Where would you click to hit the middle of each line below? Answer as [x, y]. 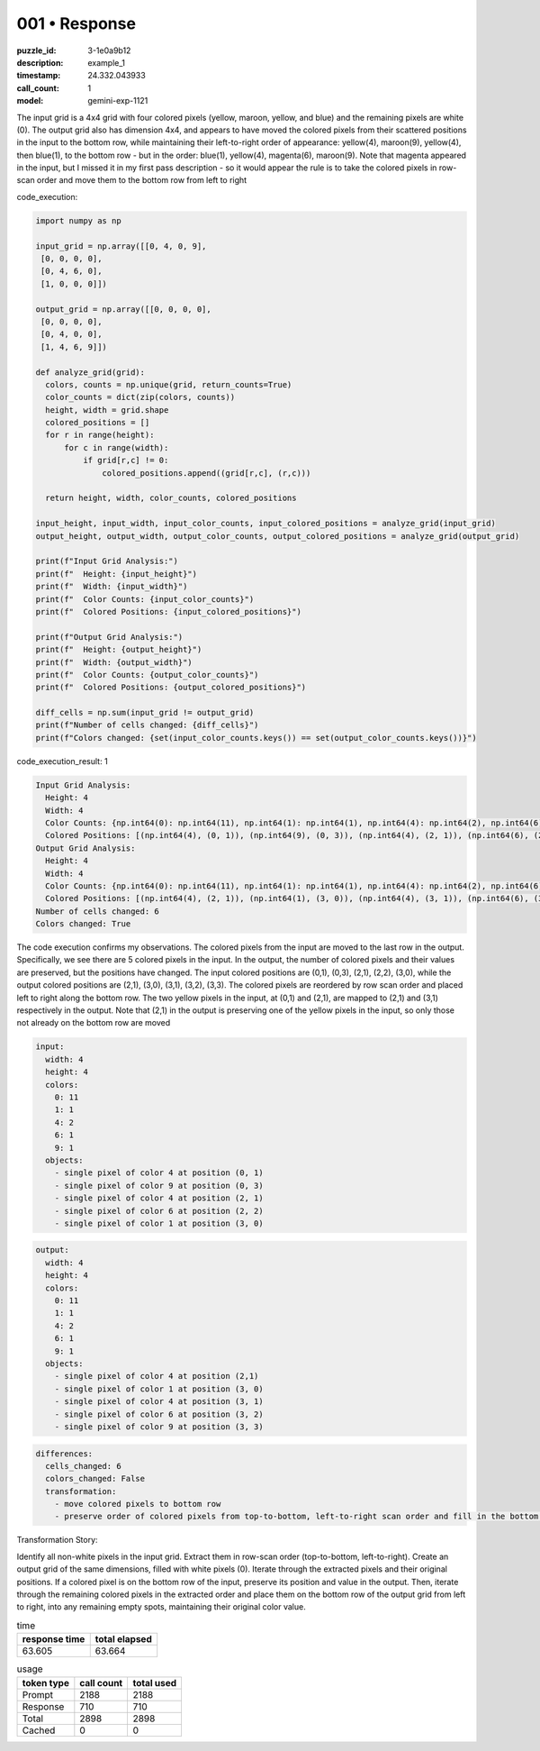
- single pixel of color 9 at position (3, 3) [159, 1427]
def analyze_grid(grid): [90, 372]
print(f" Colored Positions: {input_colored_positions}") [168, 611]
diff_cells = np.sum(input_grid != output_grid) [145, 713]
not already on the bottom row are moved [94, 1023]
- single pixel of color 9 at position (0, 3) [159, 1186]
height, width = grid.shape [107, 410]
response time [54, 1639]
